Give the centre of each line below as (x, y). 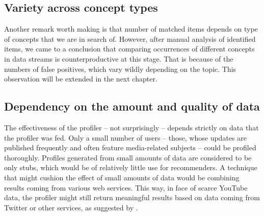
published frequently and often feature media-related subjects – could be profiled (130, 147)
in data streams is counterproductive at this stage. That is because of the (119, 58)
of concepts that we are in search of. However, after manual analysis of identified (130, 38)
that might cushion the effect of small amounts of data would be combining (122, 177)
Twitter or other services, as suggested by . (71, 207)
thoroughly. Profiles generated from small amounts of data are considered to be (128, 157)
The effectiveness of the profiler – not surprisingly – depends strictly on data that (131, 127)
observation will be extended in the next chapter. (81, 79)
